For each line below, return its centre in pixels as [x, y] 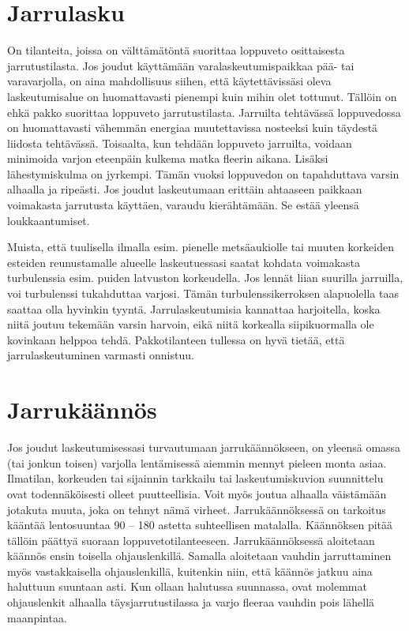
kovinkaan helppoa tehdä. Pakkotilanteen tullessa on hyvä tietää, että [176, 339]
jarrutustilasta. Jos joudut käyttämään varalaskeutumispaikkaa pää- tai [181, 65]
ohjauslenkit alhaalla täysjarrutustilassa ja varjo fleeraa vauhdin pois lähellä [191, 602]
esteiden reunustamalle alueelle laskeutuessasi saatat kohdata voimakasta [184, 262]
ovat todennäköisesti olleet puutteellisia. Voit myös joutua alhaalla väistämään [197, 493]
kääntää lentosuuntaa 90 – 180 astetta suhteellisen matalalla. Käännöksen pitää [200, 525]
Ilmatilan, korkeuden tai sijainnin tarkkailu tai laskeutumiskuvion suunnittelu [195, 478]
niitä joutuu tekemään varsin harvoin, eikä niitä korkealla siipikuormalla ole [191, 324]
